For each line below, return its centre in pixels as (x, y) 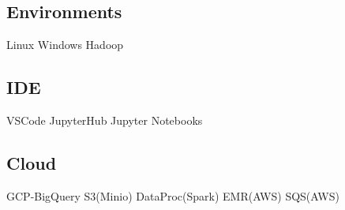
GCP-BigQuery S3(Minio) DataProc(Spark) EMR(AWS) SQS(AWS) (173, 195)
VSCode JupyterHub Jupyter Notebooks (105, 120)
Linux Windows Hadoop (65, 45)
